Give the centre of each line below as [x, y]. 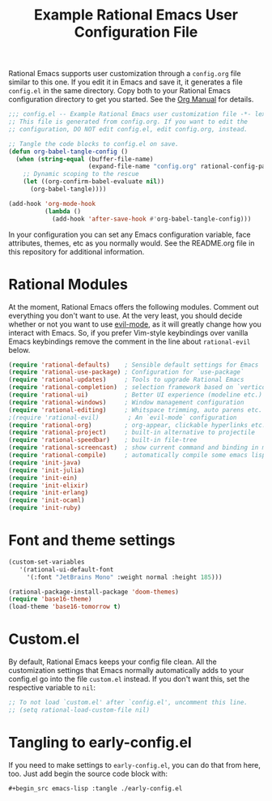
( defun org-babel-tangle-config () [68, 152]
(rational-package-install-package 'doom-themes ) [94, 592]
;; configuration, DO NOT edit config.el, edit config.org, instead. [128, 129]
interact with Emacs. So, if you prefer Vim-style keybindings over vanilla [128, 332]
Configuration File [136, 32]
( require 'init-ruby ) [45, 508]
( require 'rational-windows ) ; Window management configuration [126, 402]
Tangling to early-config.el [100, 743]
